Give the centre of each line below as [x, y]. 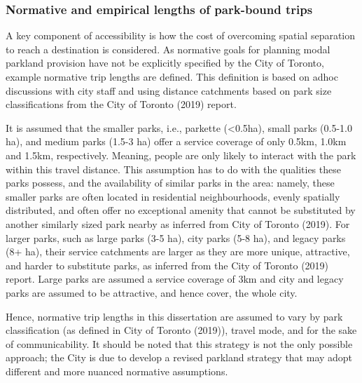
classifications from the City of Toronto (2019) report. [121, 104]
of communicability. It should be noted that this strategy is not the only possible [179, 343]
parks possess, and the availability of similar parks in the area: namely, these [170, 183]
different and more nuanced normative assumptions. [117, 371]
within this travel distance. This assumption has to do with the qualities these [173, 169]
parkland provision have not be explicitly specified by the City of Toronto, [165, 63]
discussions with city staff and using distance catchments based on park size [169, 90]
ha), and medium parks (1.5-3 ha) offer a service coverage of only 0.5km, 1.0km [176, 141]
